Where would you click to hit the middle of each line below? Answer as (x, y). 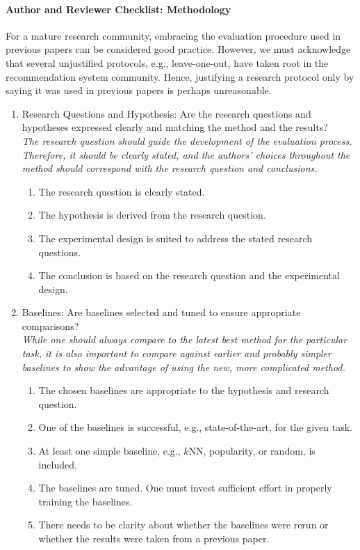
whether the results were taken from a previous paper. (154, 539)
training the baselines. (85, 501)
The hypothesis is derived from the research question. (152, 215)
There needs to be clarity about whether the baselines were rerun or (183, 525)
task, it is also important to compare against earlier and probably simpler (177, 353)
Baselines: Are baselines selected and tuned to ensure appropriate (161, 312)
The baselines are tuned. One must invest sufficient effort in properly (185, 488)
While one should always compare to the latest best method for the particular (185, 339)
